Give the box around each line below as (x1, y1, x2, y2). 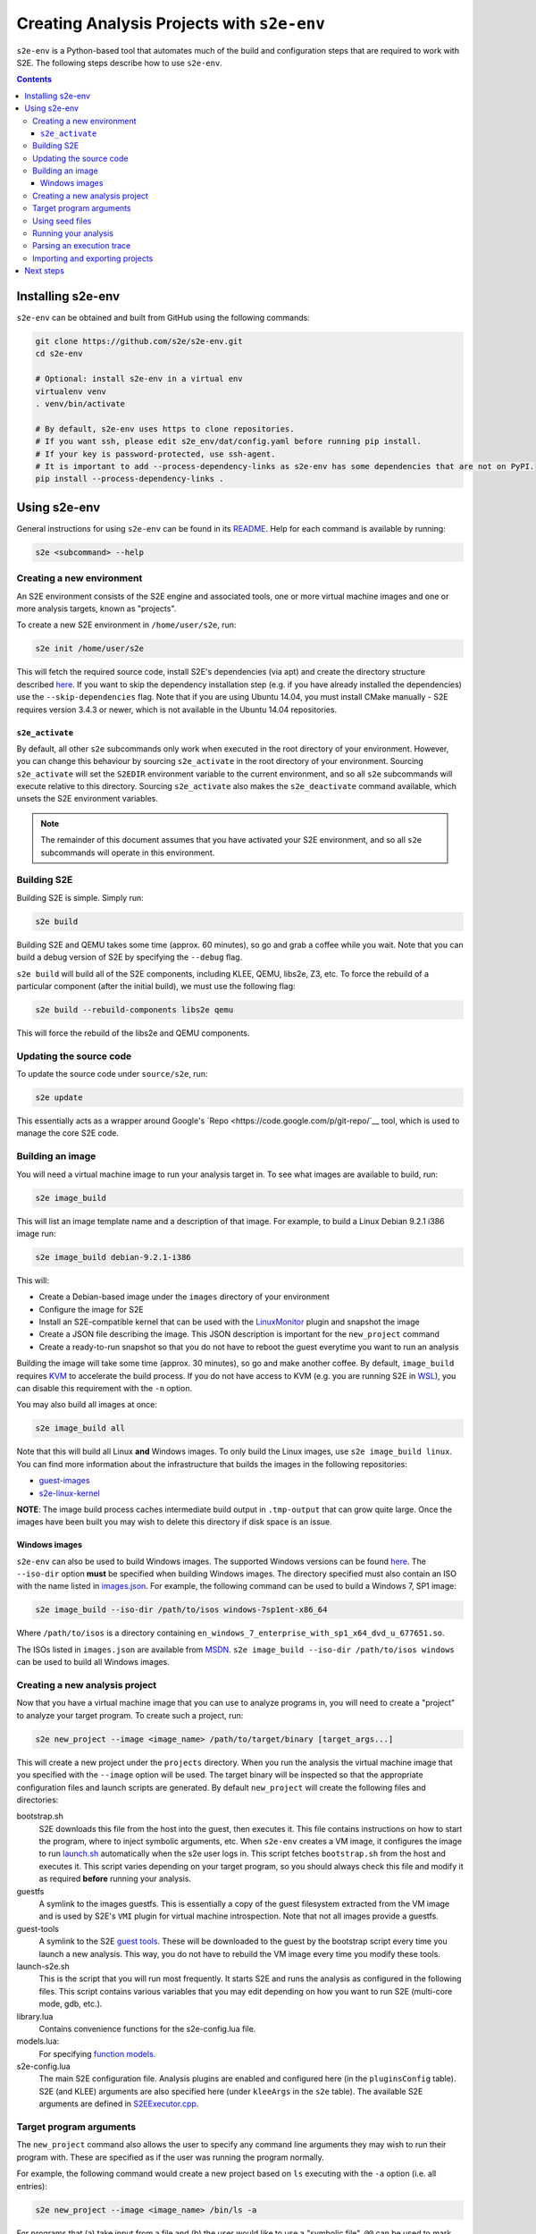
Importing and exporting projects (32, 253, 154, 264)
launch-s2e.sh (16, 1961, 71, 1971)
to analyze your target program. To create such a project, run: (16, 1709, 244, 1720)
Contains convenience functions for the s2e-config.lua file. (38, 2023, 256, 2034)
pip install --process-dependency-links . (35, 474, 224, 484)
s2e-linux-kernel (38, 1488, 100, 1499)
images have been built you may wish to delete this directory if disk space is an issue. (16, 1516, 332, 1527)
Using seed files (32, 215, 92, 226)
